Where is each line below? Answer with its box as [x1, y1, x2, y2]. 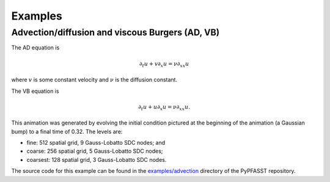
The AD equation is [11, 44, 60, 51]
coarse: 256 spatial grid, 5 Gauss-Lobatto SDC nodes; [26, 147, 163, 155]
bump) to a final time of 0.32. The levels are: [11, 128, 123, 135]
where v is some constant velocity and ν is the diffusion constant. [11, 76, 177, 84]
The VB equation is [11, 87, 59, 95]
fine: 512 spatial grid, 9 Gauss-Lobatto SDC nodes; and [26, 139, 166, 147]
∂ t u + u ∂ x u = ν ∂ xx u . [138, 103, 191, 112]
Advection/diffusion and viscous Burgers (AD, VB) [11, 27, 220, 38]
